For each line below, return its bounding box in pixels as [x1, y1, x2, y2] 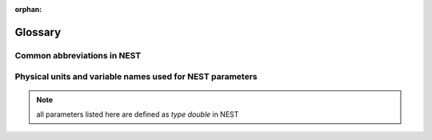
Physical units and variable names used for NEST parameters [14, 71, 258, 82]
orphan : [14, 5, 42, 14]
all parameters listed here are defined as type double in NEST [36, 109, 239, 119]
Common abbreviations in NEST [14, 50, 142, 61]
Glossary [14, 25, 62, 39]
